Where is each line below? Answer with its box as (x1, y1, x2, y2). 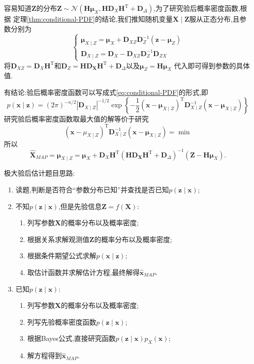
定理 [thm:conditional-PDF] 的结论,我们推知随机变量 (13, 14, 173, 24)
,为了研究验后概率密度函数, (154, 3, 240, 13)
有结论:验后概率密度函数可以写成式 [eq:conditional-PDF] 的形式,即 (4, 87, 208, 97)
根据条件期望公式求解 (27, 250, 96, 261)
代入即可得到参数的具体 (174, 60, 250, 70)
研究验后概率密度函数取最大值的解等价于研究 (4, 114, 149, 124)
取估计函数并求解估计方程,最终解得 (27, 267, 140, 277)
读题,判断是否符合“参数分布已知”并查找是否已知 (15, 184, 169, 195)
